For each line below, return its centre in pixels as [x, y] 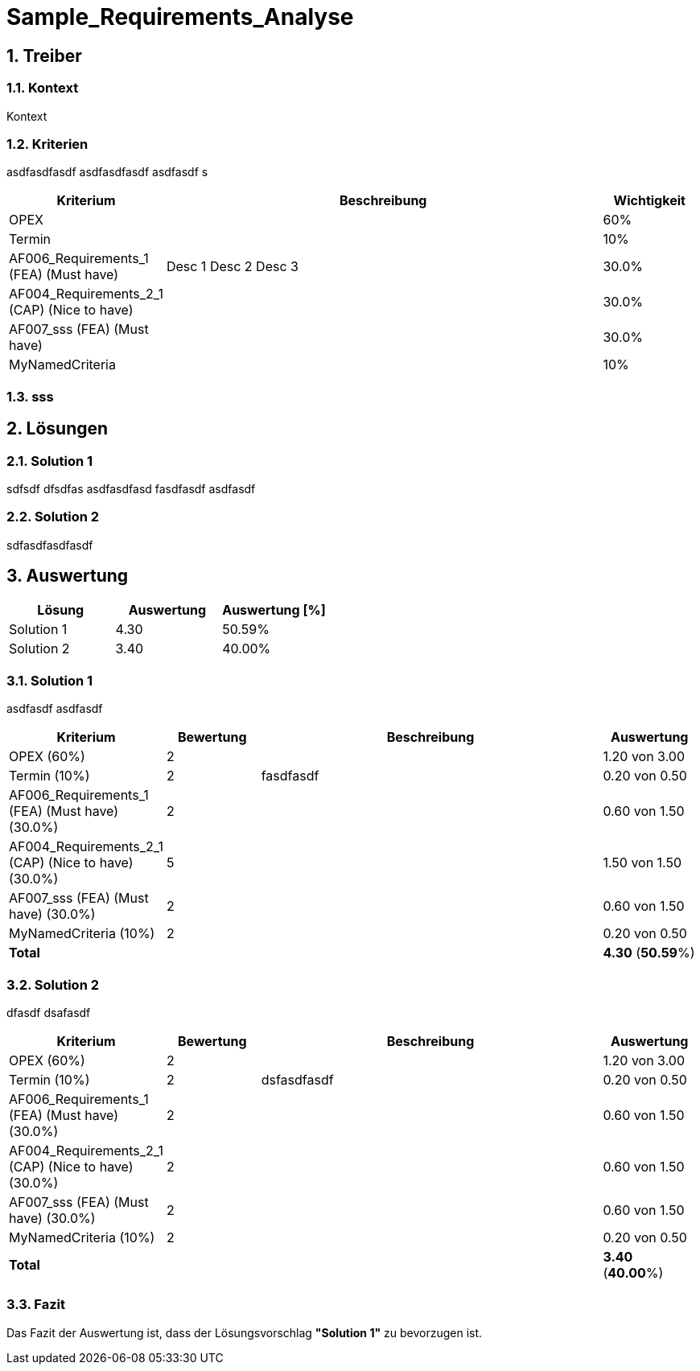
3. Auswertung [68, 576]
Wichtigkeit [649, 201]
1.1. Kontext [43, 88]
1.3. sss [30, 396]
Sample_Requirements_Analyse [180, 17]
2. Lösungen [58, 429]
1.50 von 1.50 [642, 863]
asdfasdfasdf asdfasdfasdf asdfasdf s [107, 172]
